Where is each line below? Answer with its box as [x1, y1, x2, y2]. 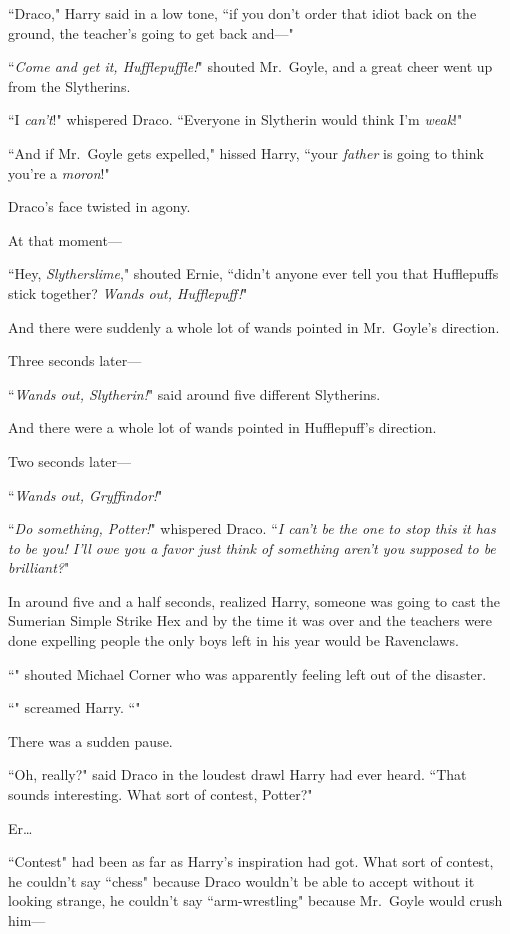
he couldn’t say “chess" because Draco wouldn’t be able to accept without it [8, 870, 475, 891]
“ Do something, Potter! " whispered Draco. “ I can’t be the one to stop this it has [8, 518, 496, 539]
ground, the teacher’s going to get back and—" [8, 22, 294, 43]
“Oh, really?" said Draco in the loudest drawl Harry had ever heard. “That [8, 764, 467, 785]
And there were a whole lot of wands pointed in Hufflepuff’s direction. [8, 417, 437, 438]
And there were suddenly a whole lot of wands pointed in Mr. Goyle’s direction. [8, 316, 500, 337]
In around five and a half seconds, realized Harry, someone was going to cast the [8, 590, 501, 611]
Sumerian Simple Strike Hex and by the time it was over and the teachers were [8, 610, 493, 631]
